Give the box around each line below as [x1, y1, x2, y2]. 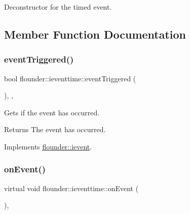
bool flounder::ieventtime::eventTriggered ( [4, 73, 136, 83]
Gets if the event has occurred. [4, 107, 100, 117]
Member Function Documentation [4, 26, 186, 42]
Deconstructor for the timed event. [4, 2, 112, 12]
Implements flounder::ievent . [4, 141, 92, 151]
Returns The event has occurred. [4, 124, 106, 135]
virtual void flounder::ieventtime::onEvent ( [4, 182, 139, 193]
